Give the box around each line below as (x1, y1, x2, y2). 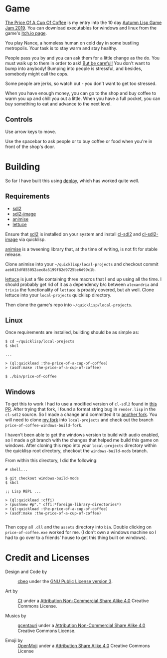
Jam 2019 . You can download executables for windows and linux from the (5, 24, 157, 30)
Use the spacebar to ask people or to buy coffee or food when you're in (5, 138, 153, 144)
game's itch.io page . (5, 30, 47, 36)
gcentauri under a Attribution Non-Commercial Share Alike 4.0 (17, 622, 146, 628)
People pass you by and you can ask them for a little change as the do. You (5, 54, 160, 60)
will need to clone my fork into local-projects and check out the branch (5, 417, 154, 423)
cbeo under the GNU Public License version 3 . (17, 578, 113, 584)
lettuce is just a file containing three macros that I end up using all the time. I (5, 276, 162, 282)
